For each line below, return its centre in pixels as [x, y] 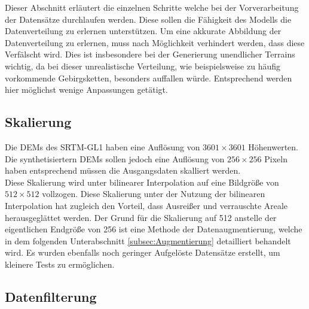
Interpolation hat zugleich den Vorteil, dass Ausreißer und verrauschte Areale [146, 205]
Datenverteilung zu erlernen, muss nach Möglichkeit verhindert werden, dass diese [155, 42]
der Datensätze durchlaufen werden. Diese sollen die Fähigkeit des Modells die [148, 19]
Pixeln [276, 158]
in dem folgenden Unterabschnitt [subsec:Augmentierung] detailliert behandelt [148, 240]
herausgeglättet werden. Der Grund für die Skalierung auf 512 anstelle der [141, 217]
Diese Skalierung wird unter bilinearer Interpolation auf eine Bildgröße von [142, 182]
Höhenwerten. [273, 146]
